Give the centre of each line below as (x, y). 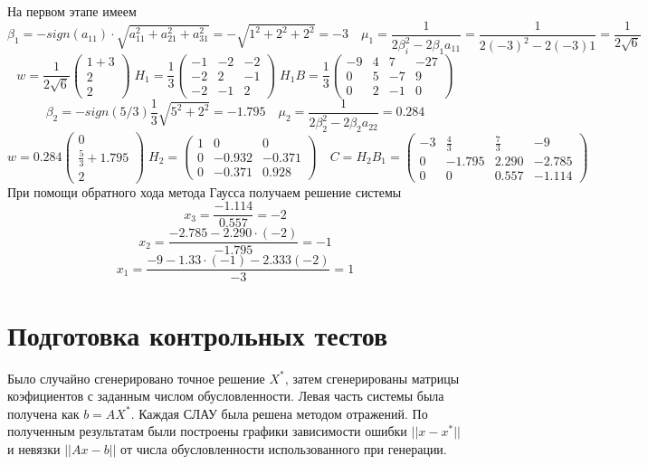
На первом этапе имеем (72, 11)
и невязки (34, 448)
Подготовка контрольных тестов (198, 334)
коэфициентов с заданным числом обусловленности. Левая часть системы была (226, 396)
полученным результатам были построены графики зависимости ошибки (207, 431)
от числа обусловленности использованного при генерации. (284, 448)
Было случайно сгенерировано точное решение (136, 378)
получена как (43, 413)
